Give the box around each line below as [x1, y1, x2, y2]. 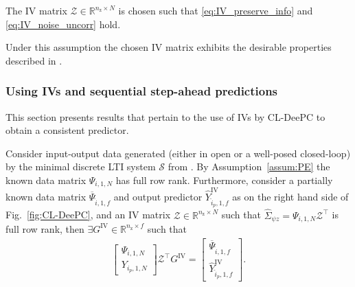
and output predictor [113, 190, 203, 204]
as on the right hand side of [232, 190, 349, 204]
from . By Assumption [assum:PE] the [168, 159, 330, 174]
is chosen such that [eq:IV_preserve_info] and [118, 3, 313, 17]
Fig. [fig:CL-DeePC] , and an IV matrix [5, 207, 171, 222]
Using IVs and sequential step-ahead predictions [5, 82, 278, 100]
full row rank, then [5, 221, 84, 236]
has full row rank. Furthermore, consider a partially [115, 172, 333, 187]
